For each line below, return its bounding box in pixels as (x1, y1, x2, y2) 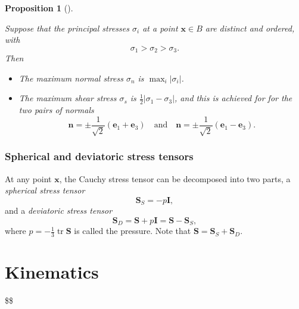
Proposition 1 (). (5, 2, 73, 14)
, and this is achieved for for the (175, 92, 292, 104)
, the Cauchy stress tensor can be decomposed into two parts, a (59, 172, 291, 185)
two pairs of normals (18, 104, 94, 116)
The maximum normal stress (18, 71, 123, 84)
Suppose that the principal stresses (5, 21, 129, 34)
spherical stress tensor (5, 184, 85, 196)
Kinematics (5, 260, 99, 284)
